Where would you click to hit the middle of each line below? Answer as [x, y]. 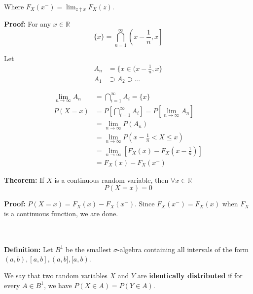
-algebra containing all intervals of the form [183, 249]
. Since [145, 204]
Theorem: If [24, 180]
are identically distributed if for [190, 275]
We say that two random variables [56, 275]
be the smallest [89, 249]
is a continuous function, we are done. [61, 213]
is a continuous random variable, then [111, 180]
